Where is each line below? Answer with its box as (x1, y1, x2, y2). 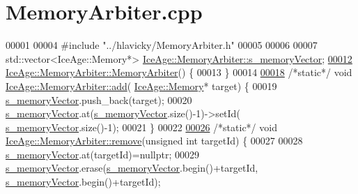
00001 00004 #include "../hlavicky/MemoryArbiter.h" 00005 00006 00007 (6, 38, 318, 52)
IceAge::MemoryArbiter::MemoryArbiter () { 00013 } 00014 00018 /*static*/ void (6, 65, 352, 80)
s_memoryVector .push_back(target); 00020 (6, 92, 192, 107)
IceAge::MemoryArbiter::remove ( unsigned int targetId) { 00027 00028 (6, 133, 303, 148)
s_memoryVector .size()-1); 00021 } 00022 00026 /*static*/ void (6, 119, 277, 134)
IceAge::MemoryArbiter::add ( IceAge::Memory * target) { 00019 (6, 78, 277, 93)
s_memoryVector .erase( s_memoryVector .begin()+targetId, (6, 161, 258, 175)
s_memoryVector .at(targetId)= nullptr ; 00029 (6, 147, 199, 161)
